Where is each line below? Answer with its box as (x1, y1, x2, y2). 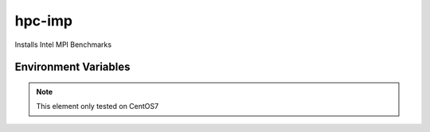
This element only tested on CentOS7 (36, 102, 159, 111)
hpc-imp (14, 12, 73, 29)
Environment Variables (14, 60, 131, 74)
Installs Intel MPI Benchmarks (14, 40, 111, 49)
